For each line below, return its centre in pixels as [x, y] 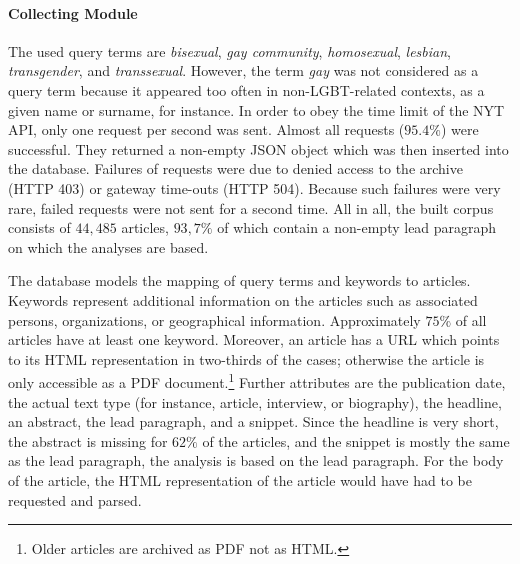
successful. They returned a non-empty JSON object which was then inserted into [258, 148]
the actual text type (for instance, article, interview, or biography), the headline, [255, 401]
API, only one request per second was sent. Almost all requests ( [206, 129]
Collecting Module [73, 12]
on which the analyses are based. [108, 246]
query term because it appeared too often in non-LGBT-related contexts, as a [246, 89]
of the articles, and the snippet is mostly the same [356, 440]
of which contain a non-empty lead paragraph [357, 227]
